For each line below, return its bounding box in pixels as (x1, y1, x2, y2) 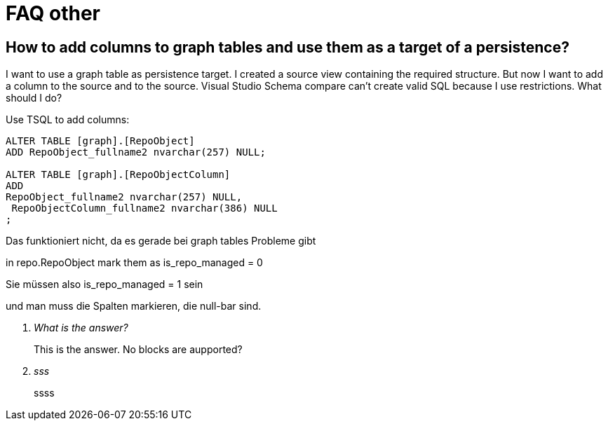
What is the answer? (34, 322, 128, 334)
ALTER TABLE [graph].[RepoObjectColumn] (6, 169, 231, 181)
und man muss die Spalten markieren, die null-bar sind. (6, 300, 262, 312)
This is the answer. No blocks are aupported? (34, 343, 243, 356)
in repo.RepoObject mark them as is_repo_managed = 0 (6, 256, 263, 269)
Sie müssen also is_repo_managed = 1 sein (6, 278, 203, 291)
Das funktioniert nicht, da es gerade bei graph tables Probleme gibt (6, 235, 316, 247)
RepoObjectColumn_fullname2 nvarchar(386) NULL (11, 202, 278, 214)
